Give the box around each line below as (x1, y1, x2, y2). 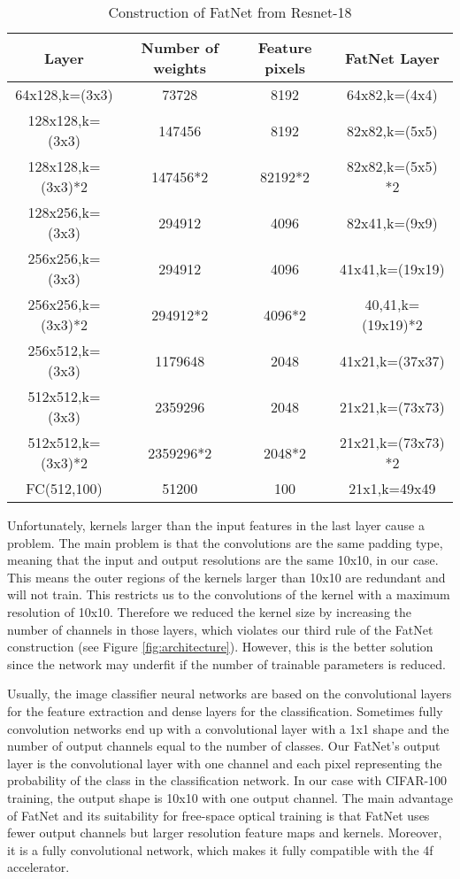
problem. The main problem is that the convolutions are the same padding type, (7, 533, 443, 551)
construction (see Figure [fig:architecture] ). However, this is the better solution (7, 637, 433, 656)
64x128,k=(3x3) (15, 84, 113, 104)
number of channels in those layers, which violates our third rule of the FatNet (7, 620, 433, 638)
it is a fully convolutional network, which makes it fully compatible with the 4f (7, 840, 433, 859)
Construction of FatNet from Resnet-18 (108, 2, 352, 22)
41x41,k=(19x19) (340, 258, 445, 279)
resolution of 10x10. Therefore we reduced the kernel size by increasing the (7, 602, 411, 621)
